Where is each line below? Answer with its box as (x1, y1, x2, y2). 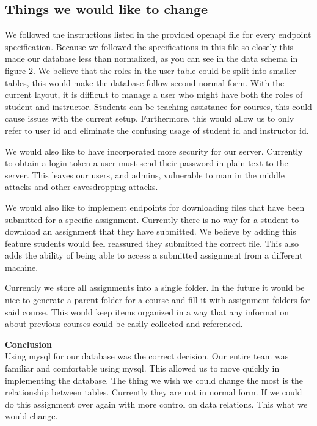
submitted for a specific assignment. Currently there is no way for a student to (5, 213, 299, 226)
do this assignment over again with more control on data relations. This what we (5, 397, 308, 410)
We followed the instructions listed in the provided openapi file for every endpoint (5, 28, 312, 41)
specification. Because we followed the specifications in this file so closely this (5, 40, 294, 53)
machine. (5, 260, 38, 273)
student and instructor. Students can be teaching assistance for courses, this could (5, 100, 312, 112)
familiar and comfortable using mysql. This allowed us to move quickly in (5, 362, 280, 375)
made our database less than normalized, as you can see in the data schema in (5, 52, 298, 65)
